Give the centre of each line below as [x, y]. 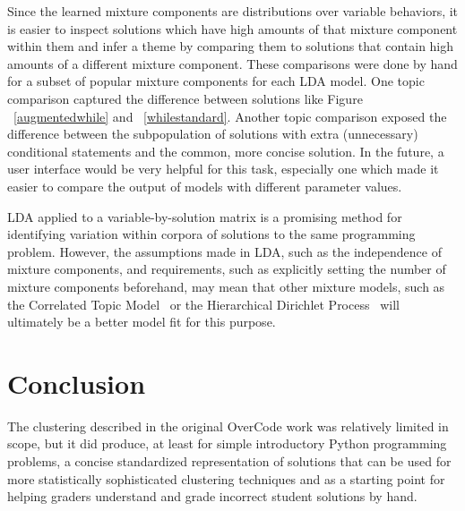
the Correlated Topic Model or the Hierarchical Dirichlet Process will [203, 304]
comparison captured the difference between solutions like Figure [185, 98]
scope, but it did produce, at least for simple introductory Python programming [227, 443]
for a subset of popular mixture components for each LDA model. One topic [216, 81]
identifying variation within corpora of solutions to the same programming [211, 234]
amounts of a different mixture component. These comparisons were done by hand [232, 63]
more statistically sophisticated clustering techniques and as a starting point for [226, 478]
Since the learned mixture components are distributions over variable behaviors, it [233, 11]
